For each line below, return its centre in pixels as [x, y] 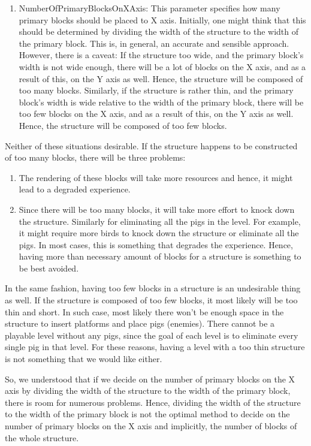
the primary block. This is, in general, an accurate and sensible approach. [154, 43]
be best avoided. [49, 268]
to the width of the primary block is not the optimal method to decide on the [147, 414]
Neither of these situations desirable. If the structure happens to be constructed [151, 145]
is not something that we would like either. [84, 359]
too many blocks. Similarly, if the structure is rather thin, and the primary [156, 90]
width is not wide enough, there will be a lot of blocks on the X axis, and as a [162, 66]
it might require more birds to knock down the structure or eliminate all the [159, 233]
